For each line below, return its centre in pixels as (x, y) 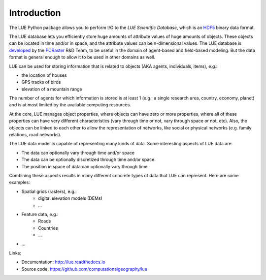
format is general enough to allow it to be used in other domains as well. (82, 57)
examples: (20, 183)
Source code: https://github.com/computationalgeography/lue (84, 269)
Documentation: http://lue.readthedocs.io (63, 262)
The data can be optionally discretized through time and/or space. (89, 159)
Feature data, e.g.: (40, 214)
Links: (15, 253)
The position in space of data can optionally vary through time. (85, 166)
